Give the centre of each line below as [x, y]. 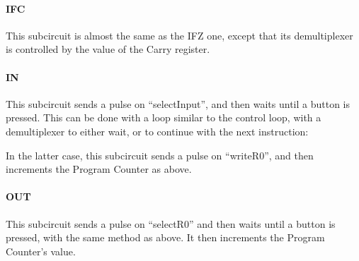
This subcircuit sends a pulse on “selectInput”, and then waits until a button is [178, 103]
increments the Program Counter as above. [99, 169]
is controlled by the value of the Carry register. [108, 49]
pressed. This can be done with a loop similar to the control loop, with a [164, 117]
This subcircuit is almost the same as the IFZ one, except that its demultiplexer [179, 35]
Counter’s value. [41, 251]
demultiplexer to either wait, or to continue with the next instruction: [157, 131]
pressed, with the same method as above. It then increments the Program [165, 237]
